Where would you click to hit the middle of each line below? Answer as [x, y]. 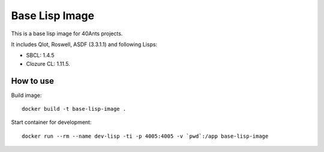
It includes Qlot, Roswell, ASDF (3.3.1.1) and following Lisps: [84, 44]
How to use [32, 81]
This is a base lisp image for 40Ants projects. [67, 34]
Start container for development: [51, 122]
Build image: [26, 95]
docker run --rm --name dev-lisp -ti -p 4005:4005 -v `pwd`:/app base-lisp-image [145, 136]
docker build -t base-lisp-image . [74, 109]
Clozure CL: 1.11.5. [48, 63]
